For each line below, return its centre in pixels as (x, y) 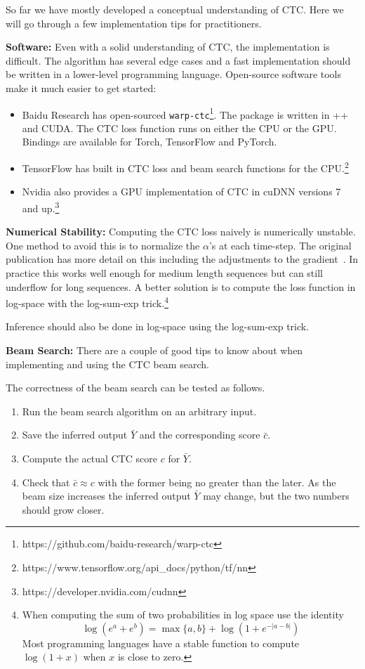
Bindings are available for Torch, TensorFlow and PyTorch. (150, 142)
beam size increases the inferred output (106, 496)
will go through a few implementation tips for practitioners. (134, 23)
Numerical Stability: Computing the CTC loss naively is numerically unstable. (181, 232)
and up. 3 (41, 207)
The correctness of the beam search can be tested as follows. (135, 388)
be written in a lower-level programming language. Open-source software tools (174, 74)
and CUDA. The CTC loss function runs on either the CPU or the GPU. (179, 128)
